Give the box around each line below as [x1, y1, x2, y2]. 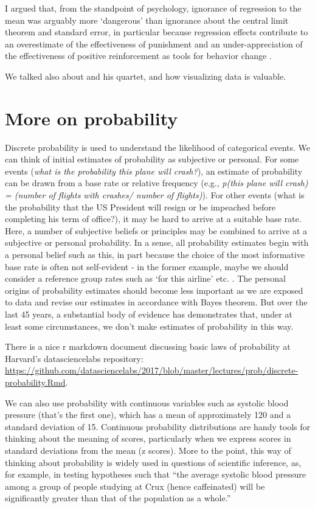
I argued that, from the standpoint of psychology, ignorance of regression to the [5, 2, 302, 14]
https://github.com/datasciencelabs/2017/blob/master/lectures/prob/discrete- [5, 364, 299, 377]
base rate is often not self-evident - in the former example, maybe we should [5, 260, 289, 273]
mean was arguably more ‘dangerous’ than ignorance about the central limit [5, 13, 289, 26]
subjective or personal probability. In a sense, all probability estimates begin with [5, 236, 309, 249]
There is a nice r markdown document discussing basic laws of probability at [5, 340, 291, 353]
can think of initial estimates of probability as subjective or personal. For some [5, 153, 299, 165]
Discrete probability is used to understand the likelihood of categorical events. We [5, 141, 311, 153]
